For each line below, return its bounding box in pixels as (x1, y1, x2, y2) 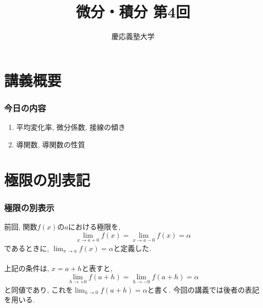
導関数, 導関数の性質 (16, 139, 85, 149)
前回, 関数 (4, 221, 37, 232)
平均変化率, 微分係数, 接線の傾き (16, 122, 125, 132)
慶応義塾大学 (112, 31, 155, 42)
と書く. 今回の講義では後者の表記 (147, 284, 259, 295)
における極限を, (68, 221, 121, 232)
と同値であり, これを (4, 284, 73, 295)
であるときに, (4, 242, 49, 253)
